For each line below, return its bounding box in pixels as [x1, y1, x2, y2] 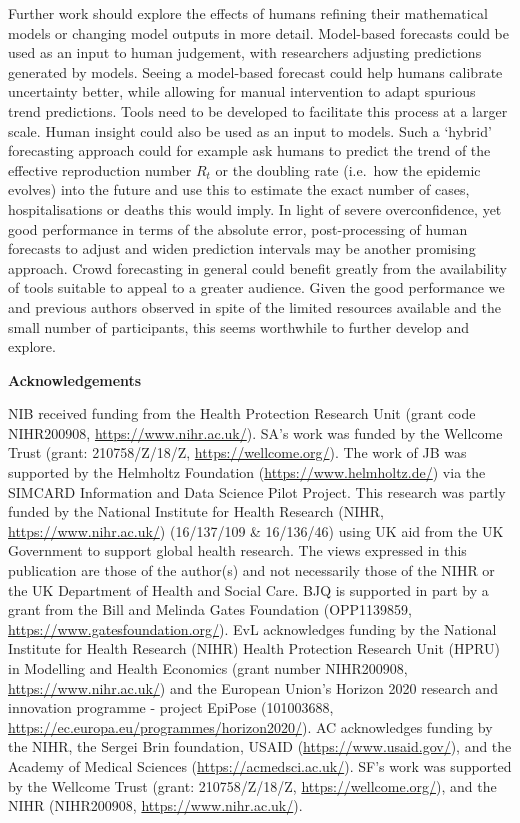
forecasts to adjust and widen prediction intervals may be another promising [8, 238, 476, 259]
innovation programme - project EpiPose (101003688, [8, 697, 334, 718]
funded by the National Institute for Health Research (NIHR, [8, 501, 384, 522]
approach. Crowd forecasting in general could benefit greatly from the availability [8, 257, 507, 278]
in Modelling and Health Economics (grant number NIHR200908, [8, 658, 408, 678]
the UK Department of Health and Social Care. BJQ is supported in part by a [8, 579, 489, 600]
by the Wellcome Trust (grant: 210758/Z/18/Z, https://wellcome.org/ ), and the [8, 775, 497, 796]
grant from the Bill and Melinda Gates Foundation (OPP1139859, [8, 599, 412, 620]
